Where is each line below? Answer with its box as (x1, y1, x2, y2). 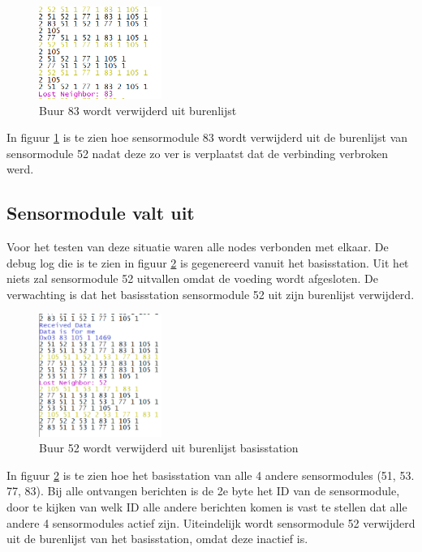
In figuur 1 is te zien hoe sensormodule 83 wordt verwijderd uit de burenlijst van (6, 129, 408, 146)
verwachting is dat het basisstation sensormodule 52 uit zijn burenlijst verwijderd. (6, 285, 415, 302)
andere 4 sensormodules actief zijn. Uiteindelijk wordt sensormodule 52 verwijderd (6, 514, 416, 531)
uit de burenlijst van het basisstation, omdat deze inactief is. (6, 530, 308, 547)
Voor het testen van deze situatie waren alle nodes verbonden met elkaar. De (6, 238, 389, 255)
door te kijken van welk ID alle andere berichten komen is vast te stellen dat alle (6, 499, 407, 515)
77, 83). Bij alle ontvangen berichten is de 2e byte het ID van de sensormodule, (6, 482, 400, 499)
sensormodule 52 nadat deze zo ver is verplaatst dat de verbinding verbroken (6, 144, 388, 161)
